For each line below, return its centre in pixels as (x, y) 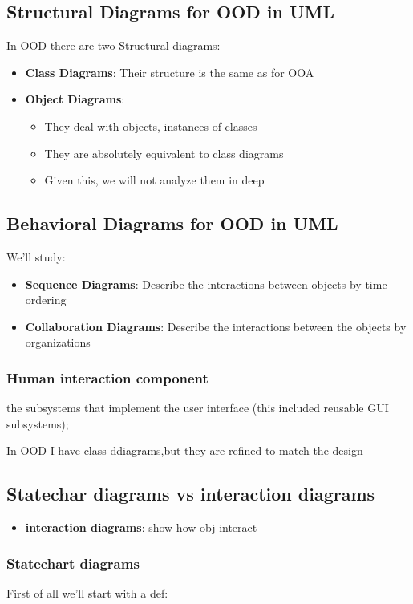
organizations (58, 342)
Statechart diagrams (73, 563)
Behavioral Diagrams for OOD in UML (172, 223)
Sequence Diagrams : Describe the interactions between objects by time (206, 284)
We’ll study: (36, 256)
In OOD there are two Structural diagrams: (113, 45)
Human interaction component (107, 377)
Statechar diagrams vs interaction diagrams (191, 494)
